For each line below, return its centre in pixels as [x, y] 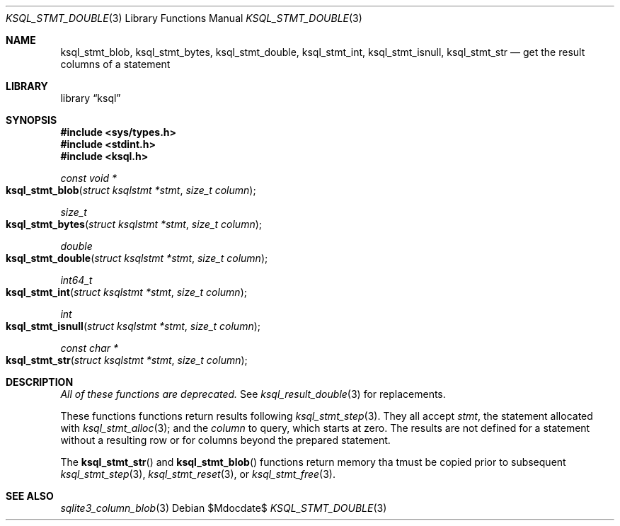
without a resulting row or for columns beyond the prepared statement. [225, 440]
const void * [88, 178]
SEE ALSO [30, 496]
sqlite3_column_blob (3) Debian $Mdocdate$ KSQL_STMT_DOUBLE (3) [224, 508]
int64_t [76, 280]
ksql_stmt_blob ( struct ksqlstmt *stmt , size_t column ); [131, 190]
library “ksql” [91, 98]
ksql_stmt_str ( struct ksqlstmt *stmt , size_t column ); [127, 360]
